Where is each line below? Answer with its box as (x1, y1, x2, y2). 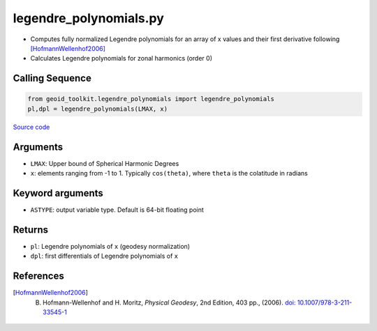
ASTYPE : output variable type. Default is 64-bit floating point (30, 206, 204, 214)
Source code (13, 123, 50, 131)
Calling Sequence (13, 72, 92, 84)
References (13, 270, 64, 282)
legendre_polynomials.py (13, 10, 164, 26)
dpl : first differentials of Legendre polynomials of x (30, 252, 179, 261)
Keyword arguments (13, 187, 104, 199)
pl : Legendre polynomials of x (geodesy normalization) (30, 242, 191, 250)
